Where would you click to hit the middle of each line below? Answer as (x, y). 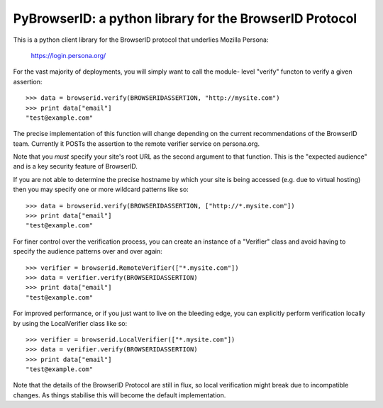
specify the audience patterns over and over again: (88, 251)
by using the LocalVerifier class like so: (70, 323)
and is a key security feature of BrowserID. (76, 166)
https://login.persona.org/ (68, 55)
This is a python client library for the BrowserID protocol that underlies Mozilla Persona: (141, 40)
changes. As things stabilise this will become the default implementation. (120, 395)
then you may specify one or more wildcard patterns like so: (101, 189)
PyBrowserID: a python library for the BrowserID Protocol (185, 18)
